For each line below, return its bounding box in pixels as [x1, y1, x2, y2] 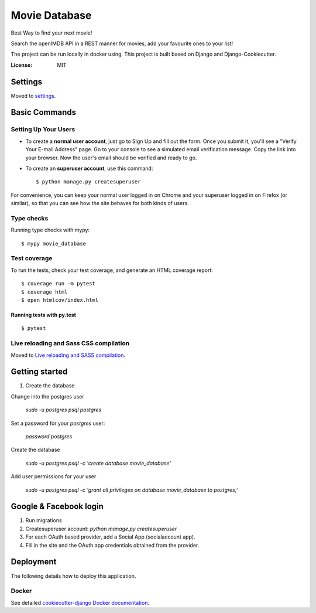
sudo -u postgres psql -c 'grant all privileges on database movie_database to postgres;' [25, 486, 239, 493]
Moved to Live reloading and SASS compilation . [11, 352, 126, 359]
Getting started [11, 367, 68, 377]
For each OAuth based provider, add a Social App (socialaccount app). [25, 533, 195, 540]
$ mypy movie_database [21, 240, 87, 247]
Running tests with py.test [11, 311, 76, 318]
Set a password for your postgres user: [11, 420, 105, 427]
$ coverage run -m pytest [21, 280, 96, 287]
